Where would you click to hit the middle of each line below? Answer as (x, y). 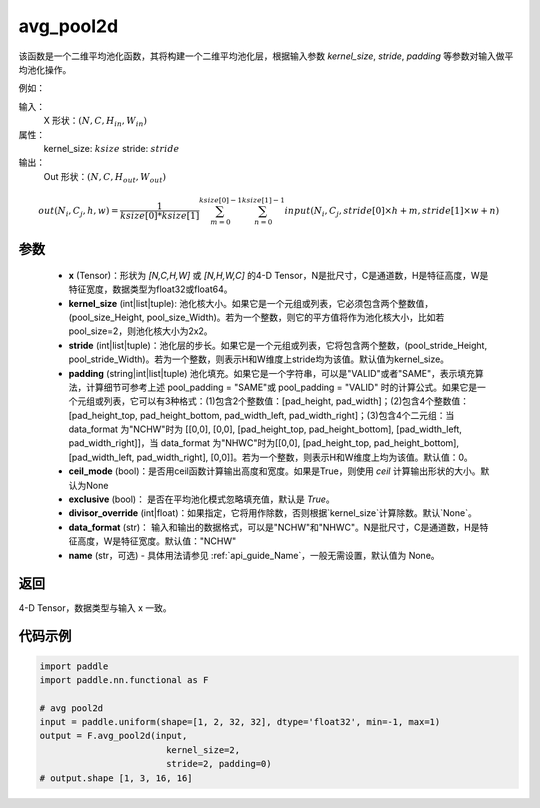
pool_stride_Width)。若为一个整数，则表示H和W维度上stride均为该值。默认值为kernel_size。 (259, 359)
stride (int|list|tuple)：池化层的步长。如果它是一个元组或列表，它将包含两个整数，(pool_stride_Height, (278, 345)
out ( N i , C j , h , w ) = (78, 212)
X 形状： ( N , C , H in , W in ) (95, 122)
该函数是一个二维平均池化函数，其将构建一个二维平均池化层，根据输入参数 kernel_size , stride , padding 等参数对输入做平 (266, 56)
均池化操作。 (45, 69)
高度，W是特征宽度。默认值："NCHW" (156, 541)
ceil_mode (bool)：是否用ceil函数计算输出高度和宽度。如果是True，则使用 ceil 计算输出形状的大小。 (274, 471)
